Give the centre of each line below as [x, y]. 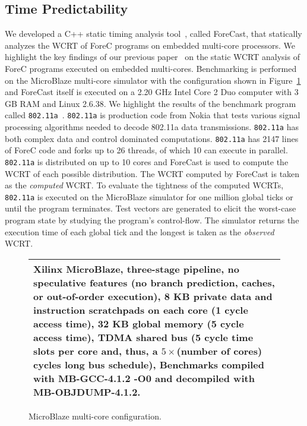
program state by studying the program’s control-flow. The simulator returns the [152, 220]
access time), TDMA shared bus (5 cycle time [143, 337]
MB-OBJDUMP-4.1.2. [87, 392]
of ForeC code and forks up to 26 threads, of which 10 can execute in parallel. [146, 150]
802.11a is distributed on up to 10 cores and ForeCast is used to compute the [147, 161]
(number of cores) [219, 351]
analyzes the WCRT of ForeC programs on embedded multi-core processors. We [150, 45]
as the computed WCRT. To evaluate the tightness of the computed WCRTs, [144, 185]
